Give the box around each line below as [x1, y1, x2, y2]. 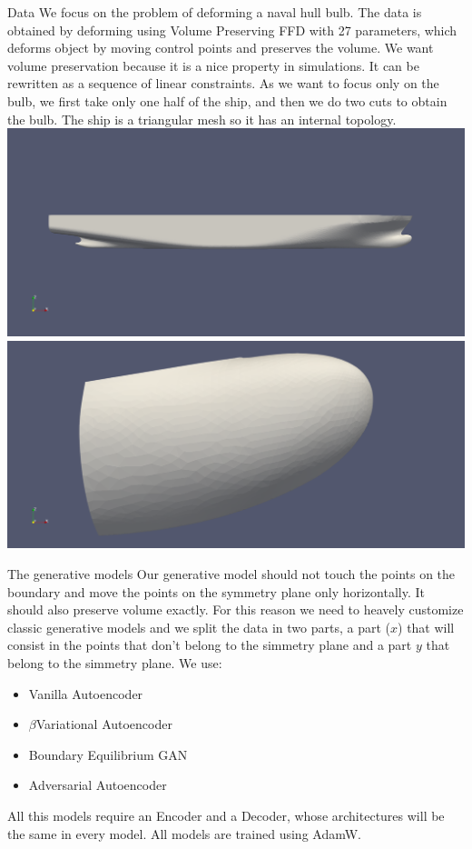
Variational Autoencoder [35, 714, 172, 734]
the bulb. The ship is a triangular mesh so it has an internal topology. [7, 109, 397, 128]
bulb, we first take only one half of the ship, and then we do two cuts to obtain [7, 91, 447, 110]
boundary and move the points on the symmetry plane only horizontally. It [7, 582, 425, 601]
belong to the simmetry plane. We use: [7, 654, 222, 673]
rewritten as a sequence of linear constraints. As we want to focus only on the [7, 74, 439, 93]
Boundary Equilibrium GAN [28, 744, 188, 764]
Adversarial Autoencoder [28, 775, 167, 794]
